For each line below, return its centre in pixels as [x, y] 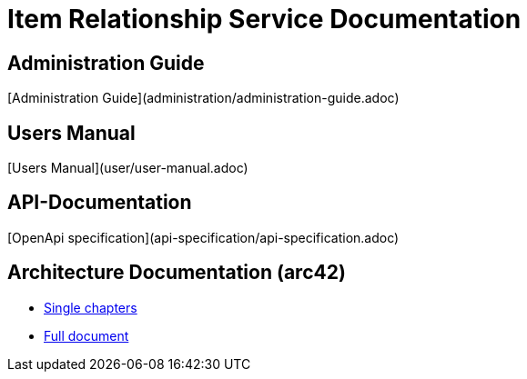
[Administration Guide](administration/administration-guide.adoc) [203, 98]
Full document [86, 335]
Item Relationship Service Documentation [264, 19]
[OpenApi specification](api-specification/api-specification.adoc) [203, 237]
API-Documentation [100, 203]
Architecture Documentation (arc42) [177, 273]
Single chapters [91, 307]
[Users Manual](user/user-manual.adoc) [128, 168]
